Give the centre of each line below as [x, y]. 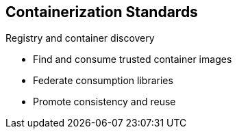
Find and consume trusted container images [133, 59]
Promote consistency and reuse [104, 102]
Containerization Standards [102, 12]
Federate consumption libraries [103, 81]
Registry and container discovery [80, 38]
